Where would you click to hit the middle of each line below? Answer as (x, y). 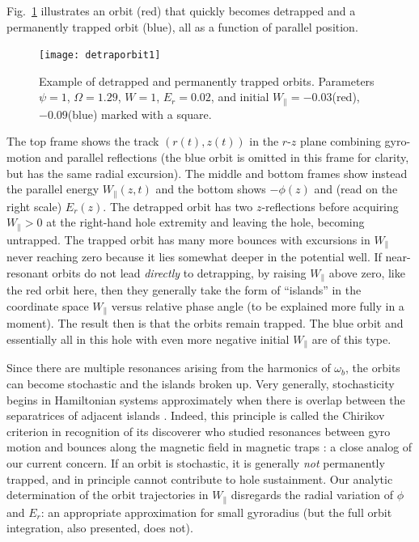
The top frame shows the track (83, 141)
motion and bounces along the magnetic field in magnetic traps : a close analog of (209, 447)
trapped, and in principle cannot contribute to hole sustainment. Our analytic (200, 478)
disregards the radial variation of (312, 495)
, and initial (240, 97)
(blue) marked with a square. (140, 114)
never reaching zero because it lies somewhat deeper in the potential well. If (194, 257)
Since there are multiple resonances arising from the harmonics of (169, 368)
